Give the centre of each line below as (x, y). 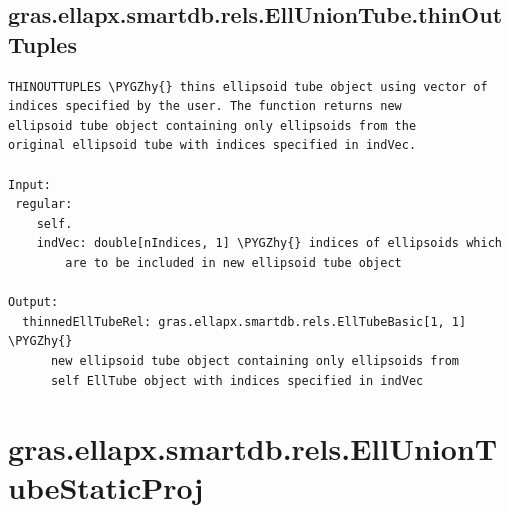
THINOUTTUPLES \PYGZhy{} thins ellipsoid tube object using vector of (248, 86)
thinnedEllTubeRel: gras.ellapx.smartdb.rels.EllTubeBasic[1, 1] (244, 321)
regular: (44, 204)
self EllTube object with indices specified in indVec (237, 380)
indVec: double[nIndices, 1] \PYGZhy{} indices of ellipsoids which (269, 243)
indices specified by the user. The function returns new (205, 106)
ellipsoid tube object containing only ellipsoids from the (212, 125)
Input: (29, 184)
